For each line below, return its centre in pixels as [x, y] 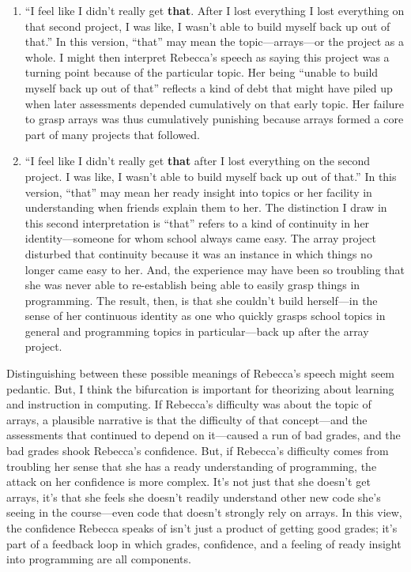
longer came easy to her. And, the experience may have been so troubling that [215, 269]
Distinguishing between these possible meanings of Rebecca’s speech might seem [201, 373]
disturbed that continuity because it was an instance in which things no [198, 253]
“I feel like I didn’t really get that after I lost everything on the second [198, 161]
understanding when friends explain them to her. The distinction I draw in [206, 207]
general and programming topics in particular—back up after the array [197, 331]
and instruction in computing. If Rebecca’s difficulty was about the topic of [189, 404]
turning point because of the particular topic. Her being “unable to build [202, 72]
